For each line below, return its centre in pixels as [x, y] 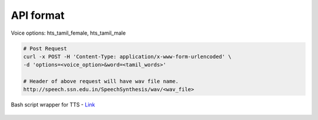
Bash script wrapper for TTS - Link [53, 105]
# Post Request [45, 48]
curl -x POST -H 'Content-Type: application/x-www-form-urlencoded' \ [127, 56]
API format [38, 15]
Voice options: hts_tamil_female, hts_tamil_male [68, 33]
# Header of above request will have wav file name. [101, 81]
